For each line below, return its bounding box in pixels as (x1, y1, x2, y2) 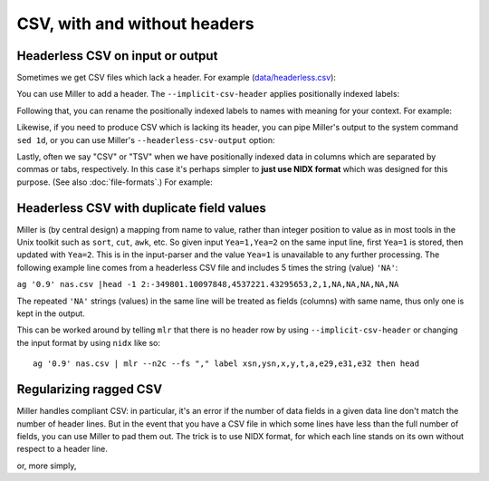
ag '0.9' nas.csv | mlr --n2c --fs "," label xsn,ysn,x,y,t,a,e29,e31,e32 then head (33, 359, 420, 369)
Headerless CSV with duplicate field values (16, 200, 267, 216)
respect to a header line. (16, 444, 109, 455)
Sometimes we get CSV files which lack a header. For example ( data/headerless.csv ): (16, 72, 337, 83)
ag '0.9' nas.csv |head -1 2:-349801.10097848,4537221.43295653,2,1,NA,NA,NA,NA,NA (16, 279, 399, 290)
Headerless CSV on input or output (16, 48, 218, 63)
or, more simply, (16, 460, 77, 471)
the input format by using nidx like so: (16, 337, 160, 348)
